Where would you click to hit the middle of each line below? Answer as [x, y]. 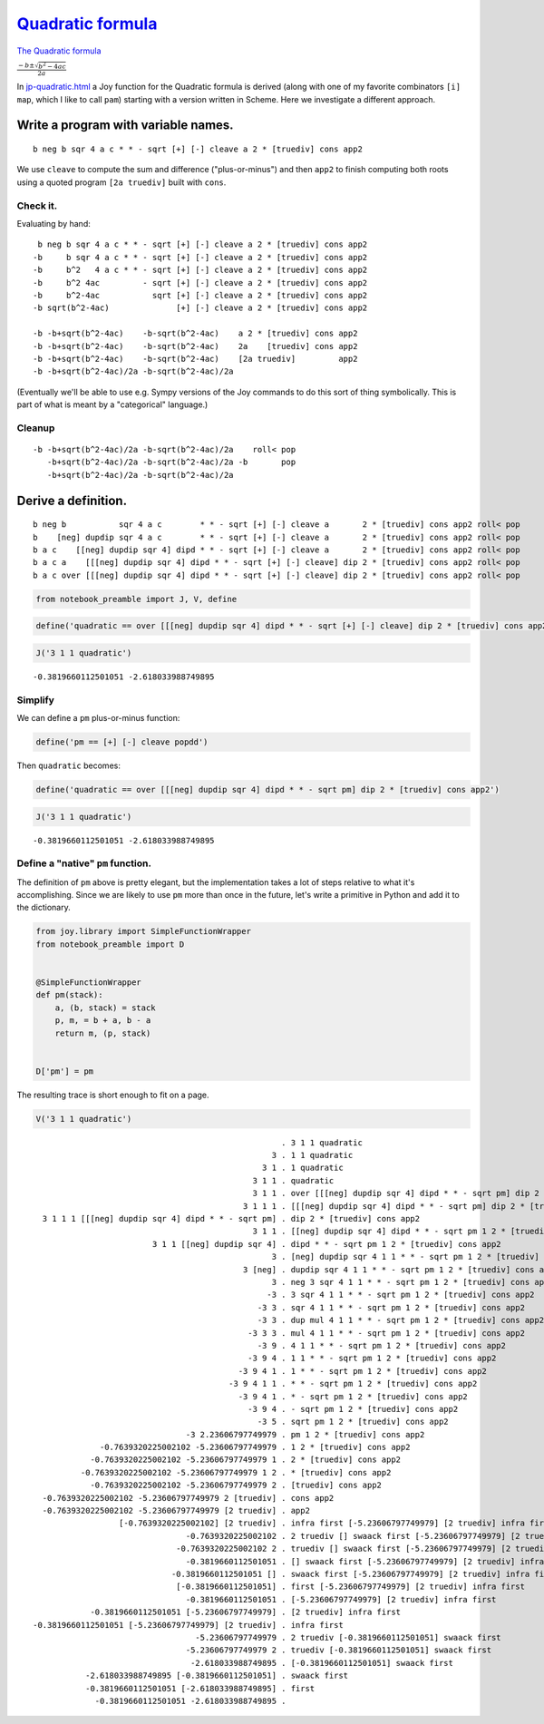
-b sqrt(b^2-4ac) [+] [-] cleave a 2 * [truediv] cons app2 [200, 308]
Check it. [37, 206]
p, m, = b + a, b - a [103, 1021]
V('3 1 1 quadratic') [84, 1119]
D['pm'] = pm [65, 1071]
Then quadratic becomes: [69, 765]
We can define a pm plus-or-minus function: [98, 718]
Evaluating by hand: [53, 223]
